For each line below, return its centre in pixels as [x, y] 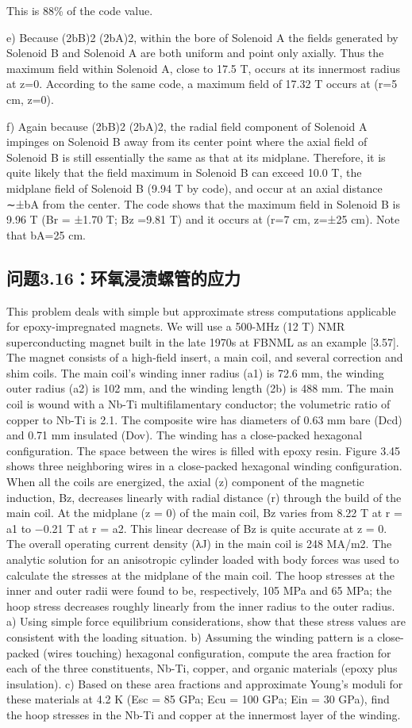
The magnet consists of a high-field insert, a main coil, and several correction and [205, 357]
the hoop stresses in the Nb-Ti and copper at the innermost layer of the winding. [204, 714]
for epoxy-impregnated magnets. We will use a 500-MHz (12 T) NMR [176, 326]
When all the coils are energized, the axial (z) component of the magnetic [185, 482]
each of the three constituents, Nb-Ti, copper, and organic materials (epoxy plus [202, 668]
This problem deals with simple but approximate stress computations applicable [201, 310]
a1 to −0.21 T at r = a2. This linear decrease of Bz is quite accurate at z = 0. [197, 528]
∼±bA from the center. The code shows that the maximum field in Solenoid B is [203, 203]
